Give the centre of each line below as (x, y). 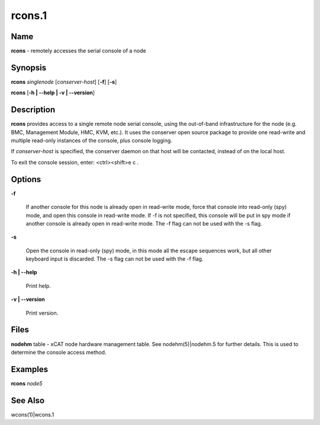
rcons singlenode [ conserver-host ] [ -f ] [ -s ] (64, 82)
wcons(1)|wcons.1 (33, 414)
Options (26, 179)
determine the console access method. (59, 352)
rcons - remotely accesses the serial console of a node (79, 51)
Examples (30, 369)
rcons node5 (27, 383)
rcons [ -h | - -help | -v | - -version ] (53, 93)
